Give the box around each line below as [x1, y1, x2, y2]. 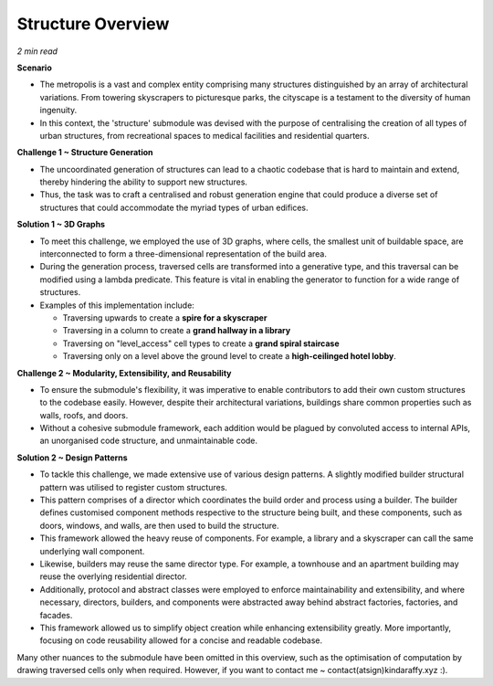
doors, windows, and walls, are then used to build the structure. [39, 520, 279, 531]
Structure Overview [16, 14, 170, 34]
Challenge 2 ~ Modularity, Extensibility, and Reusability [16, 367, 232, 378]
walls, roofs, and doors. [39, 409, 129, 420]
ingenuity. [39, 105, 78, 116]
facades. [39, 609, 73, 620]
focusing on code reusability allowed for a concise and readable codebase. [39, 635, 323, 646]
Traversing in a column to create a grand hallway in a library [62, 325, 291, 336]
